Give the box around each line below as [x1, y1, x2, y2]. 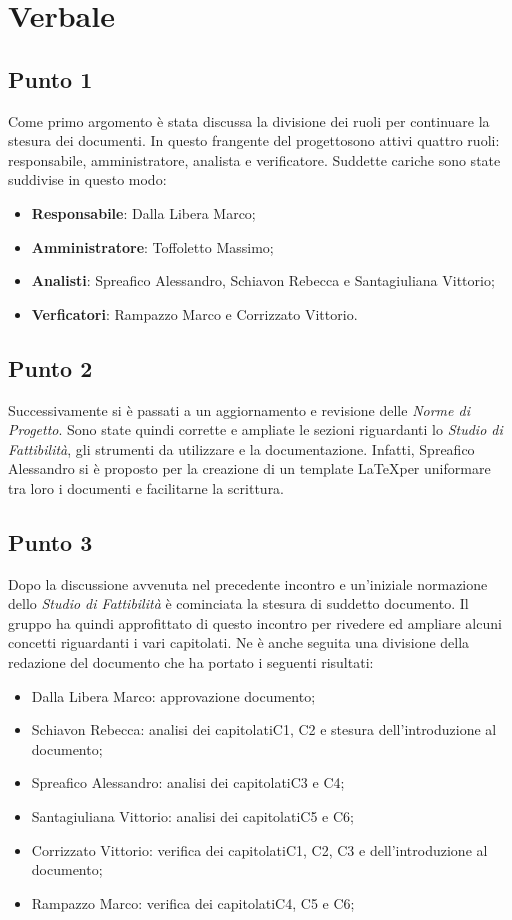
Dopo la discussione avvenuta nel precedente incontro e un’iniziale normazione [8, 573, 488, 594]
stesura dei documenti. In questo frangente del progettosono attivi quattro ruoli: [8, 130, 500, 151]
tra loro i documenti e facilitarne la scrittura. [8, 477, 285, 498]
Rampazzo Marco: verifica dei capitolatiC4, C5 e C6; [31, 892, 355, 913]
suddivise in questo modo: [8, 169, 167, 190]
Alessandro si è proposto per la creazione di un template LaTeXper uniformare [8, 458, 491, 479]
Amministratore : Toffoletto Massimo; [31, 236, 274, 257]
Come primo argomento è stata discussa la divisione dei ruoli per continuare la [8, 110, 490, 131]
